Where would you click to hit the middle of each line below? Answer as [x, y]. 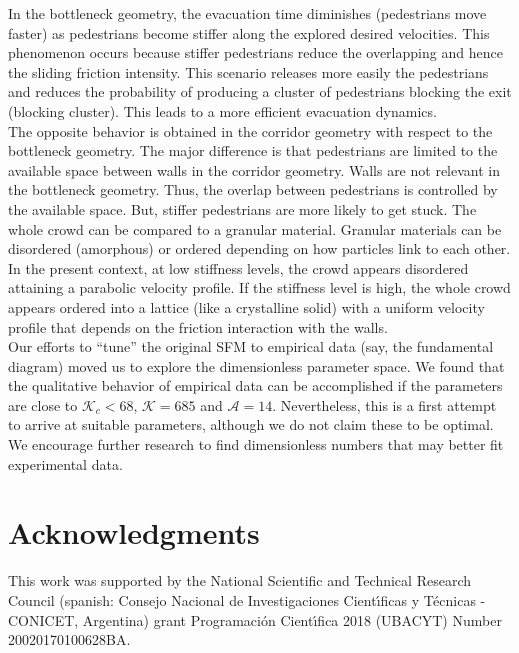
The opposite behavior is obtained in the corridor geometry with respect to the [250, 130]
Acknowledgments [134, 532]
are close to [43, 404]
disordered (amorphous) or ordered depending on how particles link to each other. [259, 248]
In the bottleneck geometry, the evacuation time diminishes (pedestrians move [247, 13]
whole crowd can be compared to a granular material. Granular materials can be [255, 228]
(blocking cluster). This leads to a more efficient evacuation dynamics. [222, 110]
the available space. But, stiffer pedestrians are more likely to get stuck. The [242, 208]
